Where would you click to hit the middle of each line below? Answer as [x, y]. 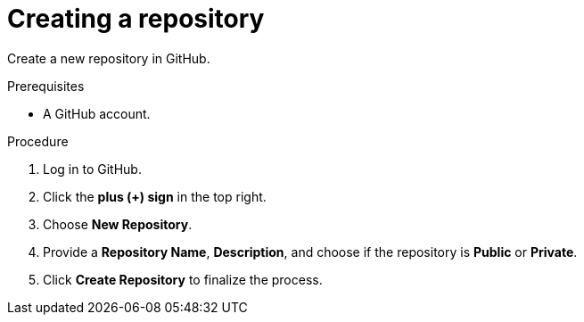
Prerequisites [46, 86]
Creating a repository [136, 19]
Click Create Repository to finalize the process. [183, 279]
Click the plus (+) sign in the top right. [155, 196]
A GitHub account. [97, 113]
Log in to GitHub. [92, 169]
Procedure [38, 141]
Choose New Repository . [118, 224]
